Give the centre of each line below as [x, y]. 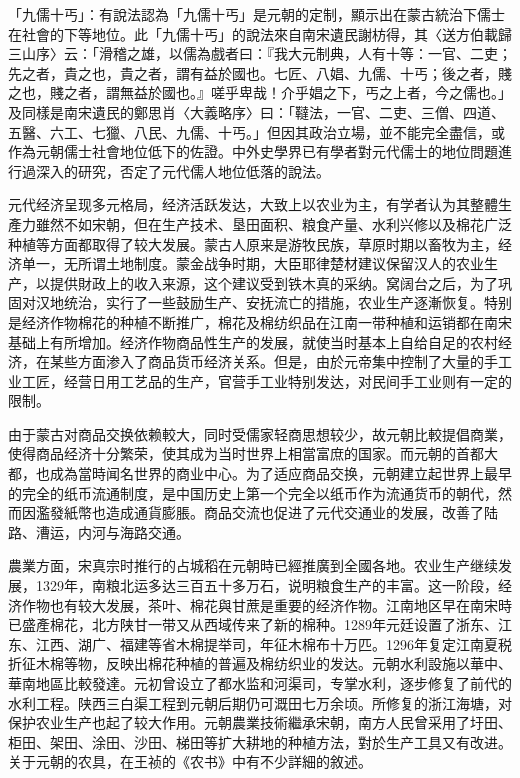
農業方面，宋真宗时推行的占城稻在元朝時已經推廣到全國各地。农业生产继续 [253, 565]
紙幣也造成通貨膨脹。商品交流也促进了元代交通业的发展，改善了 [273, 512]
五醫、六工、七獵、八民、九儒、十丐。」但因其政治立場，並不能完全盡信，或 [256, 131]
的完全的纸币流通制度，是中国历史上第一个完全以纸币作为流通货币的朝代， [253, 492]
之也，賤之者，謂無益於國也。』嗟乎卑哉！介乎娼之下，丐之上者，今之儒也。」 [260, 92]
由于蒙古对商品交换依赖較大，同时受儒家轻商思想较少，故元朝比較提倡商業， [260, 433]
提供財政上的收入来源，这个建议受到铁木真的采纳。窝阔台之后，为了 [273, 282]
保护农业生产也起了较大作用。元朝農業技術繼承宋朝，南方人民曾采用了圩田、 [260, 722]
